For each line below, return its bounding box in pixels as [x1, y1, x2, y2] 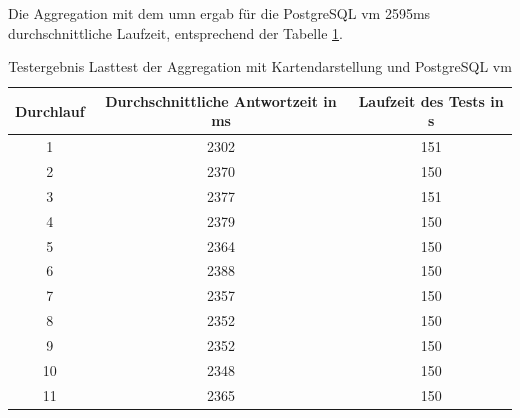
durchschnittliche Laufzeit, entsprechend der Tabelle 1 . [8, 22, 343, 43]
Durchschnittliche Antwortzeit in [105, 90, 337, 111]
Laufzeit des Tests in [358, 90, 504, 111]
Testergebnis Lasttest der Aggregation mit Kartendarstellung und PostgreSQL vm [8, 56, 512, 77]
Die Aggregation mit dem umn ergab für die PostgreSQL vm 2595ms [8, 3, 431, 23]
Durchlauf [15, 100, 85, 121]
